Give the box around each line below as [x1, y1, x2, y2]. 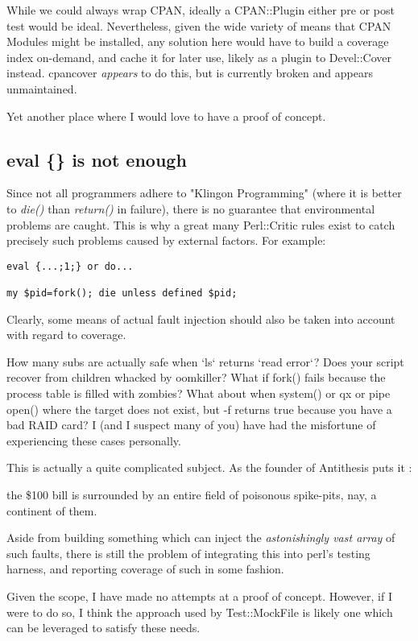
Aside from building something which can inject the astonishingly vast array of [6, 529, 395, 546]
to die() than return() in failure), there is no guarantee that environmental [6, 200, 375, 217]
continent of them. [6, 502, 97, 519]
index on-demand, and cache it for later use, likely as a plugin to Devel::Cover [6, 48, 392, 65]
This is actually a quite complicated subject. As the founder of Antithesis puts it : [6, 459, 412, 476]
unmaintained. [6, 80, 77, 97]
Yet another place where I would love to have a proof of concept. [6, 107, 326, 124]
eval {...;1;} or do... [6, 260, 134, 272]
